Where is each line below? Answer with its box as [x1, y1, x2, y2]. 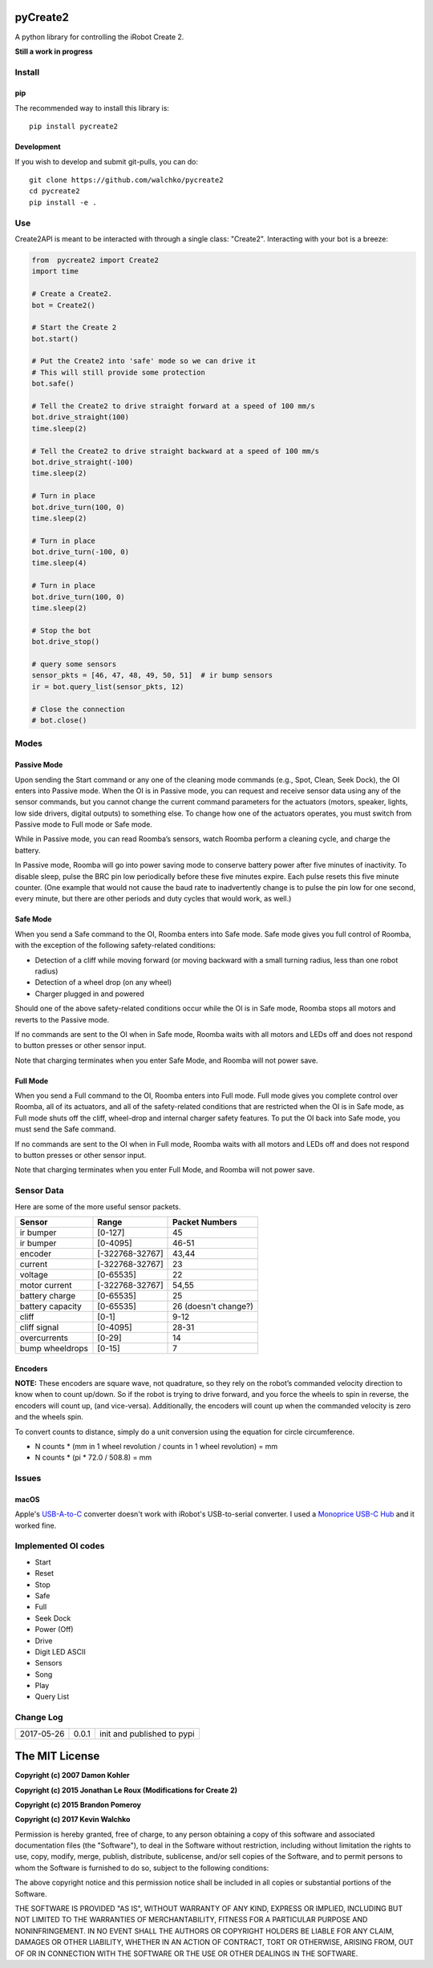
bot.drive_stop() [31, 638, 100, 646]
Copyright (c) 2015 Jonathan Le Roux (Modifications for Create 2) [14, 1785, 238, 1795]
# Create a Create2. [31, 290, 112, 298]
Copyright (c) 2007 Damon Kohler [14, 1771, 130, 1780]
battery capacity [19, 1300, 82, 1311]
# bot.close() [31, 715, 87, 725]
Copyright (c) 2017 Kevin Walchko [14, 1815, 131, 1824]
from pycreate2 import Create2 [31, 255, 160, 265]
